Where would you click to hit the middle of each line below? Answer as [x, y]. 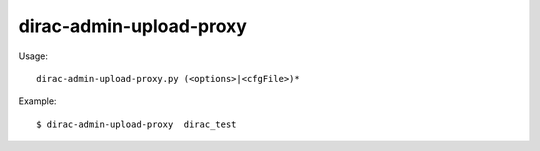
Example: [37, 101]
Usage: [33, 56]
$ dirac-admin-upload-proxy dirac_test [136, 124]
